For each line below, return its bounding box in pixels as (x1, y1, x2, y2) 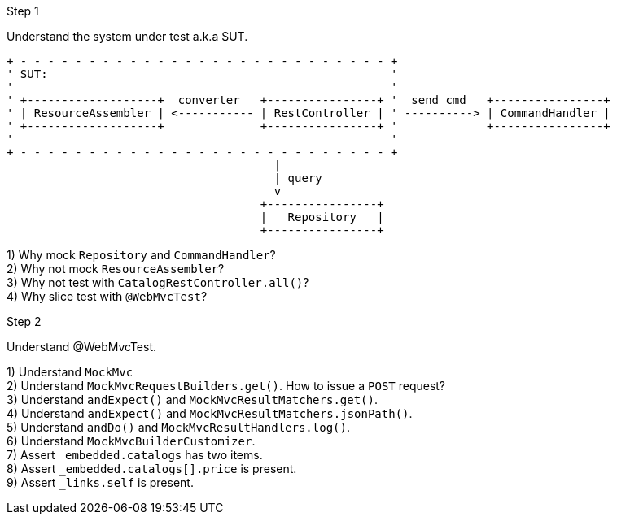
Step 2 (7, 315, 42, 328)
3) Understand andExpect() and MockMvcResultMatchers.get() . (7, 393, 379, 406)
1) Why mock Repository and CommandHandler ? (7, 248, 276, 262)
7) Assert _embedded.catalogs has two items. (7, 448, 263, 462)
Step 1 (7, 4, 39, 18)
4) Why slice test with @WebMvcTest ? (7, 289, 208, 303)
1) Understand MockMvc (7, 365, 133, 379)
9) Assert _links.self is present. (7, 475, 194, 489)
